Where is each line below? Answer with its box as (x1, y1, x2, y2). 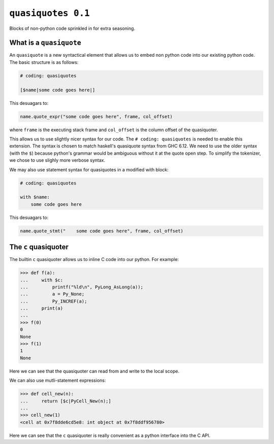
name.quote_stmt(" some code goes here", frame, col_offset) (20, 228, 184, 234)
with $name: (20, 194, 50, 200)
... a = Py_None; (20, 291, 85, 297)
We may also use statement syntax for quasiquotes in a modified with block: (9, 166, 169, 172)
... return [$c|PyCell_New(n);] (20, 398, 112, 404)
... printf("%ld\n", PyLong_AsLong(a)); (20, 284, 144, 290)
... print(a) (20, 306, 63, 311)
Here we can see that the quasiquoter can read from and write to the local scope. (9, 368, 180, 374)
